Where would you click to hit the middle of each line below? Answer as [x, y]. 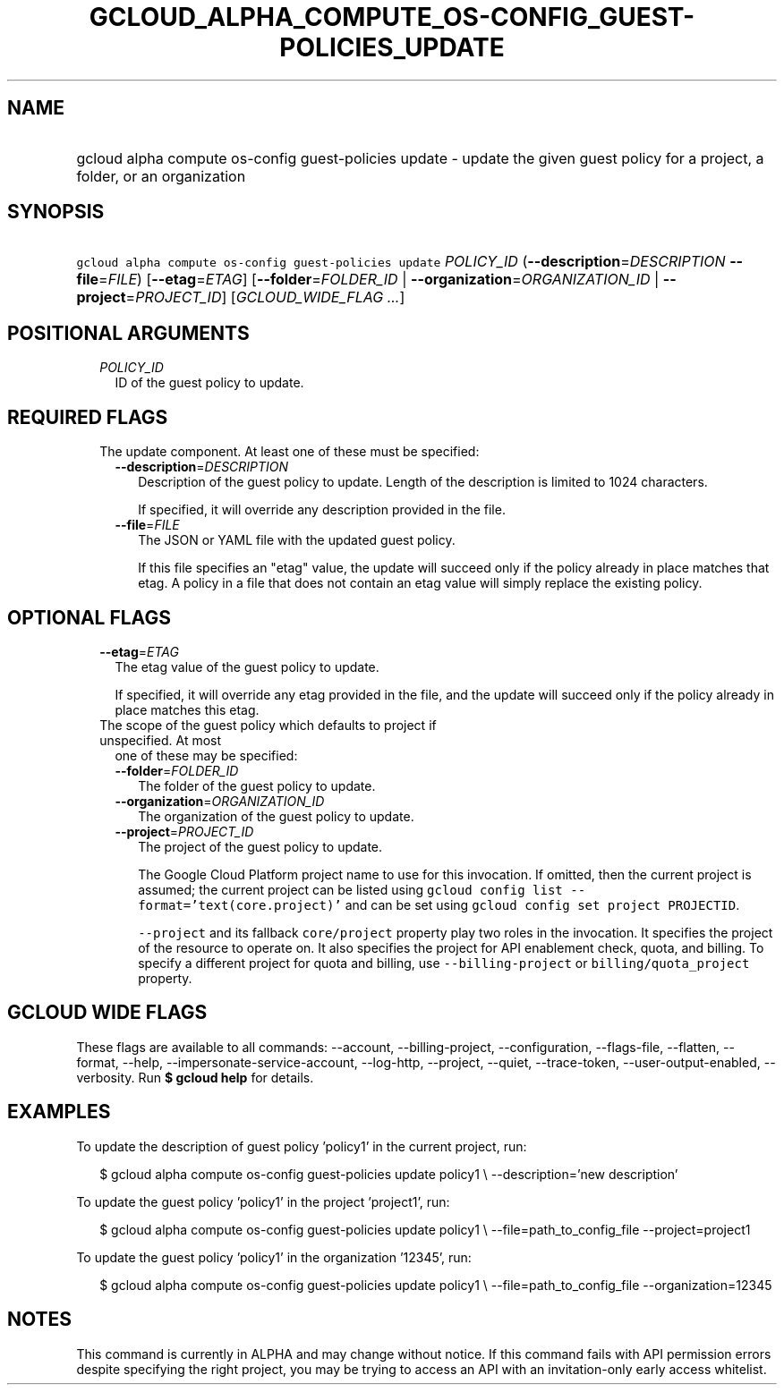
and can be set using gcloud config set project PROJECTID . [542, 904]
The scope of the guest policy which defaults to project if [268, 725]
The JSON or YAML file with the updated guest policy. [297, 540]
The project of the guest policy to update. [260, 846]
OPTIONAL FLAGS [89, 617]
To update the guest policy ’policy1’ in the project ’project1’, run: [263, 1201]
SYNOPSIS [56, 212]
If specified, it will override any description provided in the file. [322, 510]
